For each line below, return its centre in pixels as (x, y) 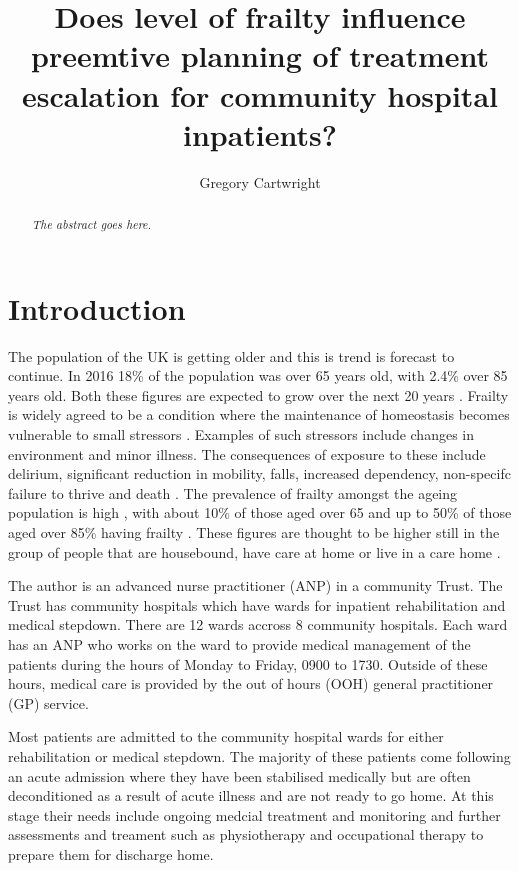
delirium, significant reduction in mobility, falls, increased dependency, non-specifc (259, 473)
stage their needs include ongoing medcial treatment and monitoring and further (254, 814)
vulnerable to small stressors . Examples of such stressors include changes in (241, 434)
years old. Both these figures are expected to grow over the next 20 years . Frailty (258, 394)
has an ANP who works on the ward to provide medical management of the (239, 643)
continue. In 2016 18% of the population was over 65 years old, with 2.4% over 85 (258, 375)
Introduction (97, 307)
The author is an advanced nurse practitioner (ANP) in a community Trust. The (255, 585)
